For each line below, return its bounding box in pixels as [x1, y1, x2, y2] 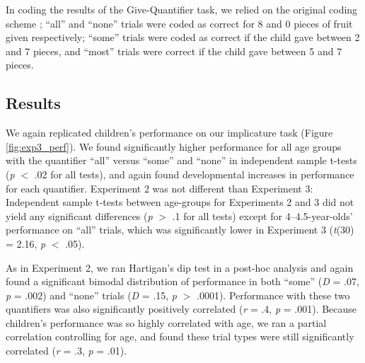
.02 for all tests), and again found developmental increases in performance [34, 166, 354, 181]
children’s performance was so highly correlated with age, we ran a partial [6, 315, 327, 330]
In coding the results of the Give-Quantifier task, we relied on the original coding [6, 2, 358, 16]
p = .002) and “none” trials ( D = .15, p [6, 287, 178, 302]
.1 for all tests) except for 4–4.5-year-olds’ [172, 208, 353, 223]
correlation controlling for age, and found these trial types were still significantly [6, 329, 354, 344]
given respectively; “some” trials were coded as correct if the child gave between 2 [6, 30, 360, 45]
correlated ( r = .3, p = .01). [6, 343, 127, 358]
